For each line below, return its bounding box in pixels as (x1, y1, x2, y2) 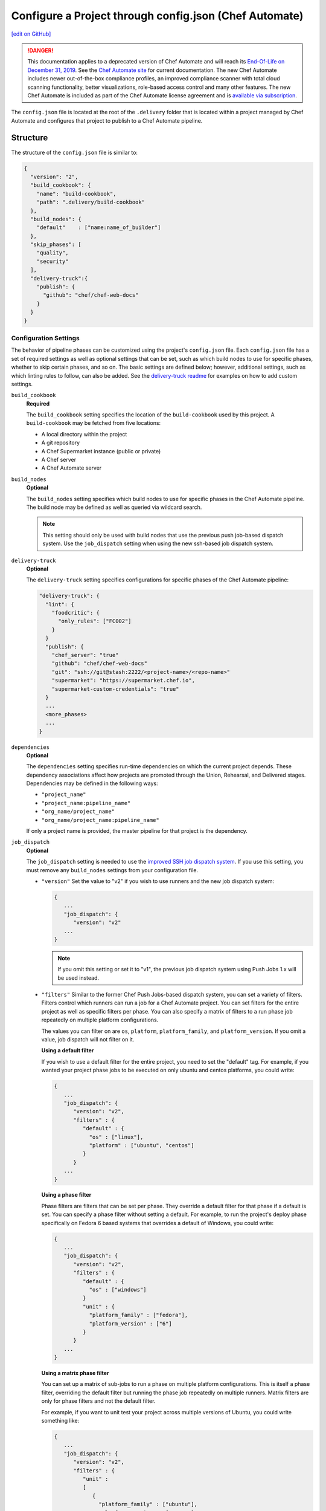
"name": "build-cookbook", (36, 190, 117, 197)
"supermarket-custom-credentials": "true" (51, 685, 179, 692)
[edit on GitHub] (11, 30, 51, 37)
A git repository (41, 439, 80, 447)
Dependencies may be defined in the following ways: (26, 780, 158, 787)
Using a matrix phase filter (41, 1370, 109, 1377)
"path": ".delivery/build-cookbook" (36, 199, 145, 205)
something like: (41, 1417, 80, 1425)
